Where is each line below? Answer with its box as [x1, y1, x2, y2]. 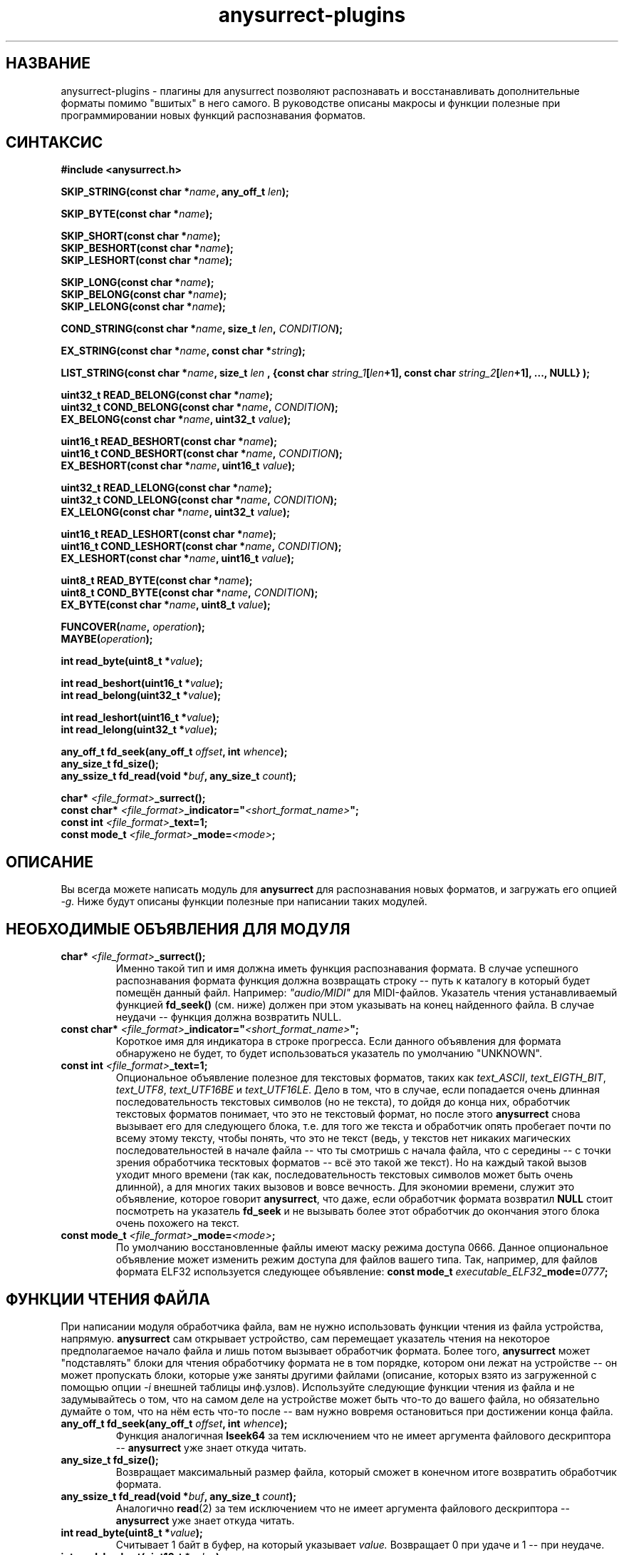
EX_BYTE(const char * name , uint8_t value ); [61, 598, 271, 611]
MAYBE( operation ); [61, 633, 153, 646]
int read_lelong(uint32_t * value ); [61, 723, 218, 736]
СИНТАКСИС [6, 133, 103, 152]
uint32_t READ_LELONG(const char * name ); [61, 481, 272, 494]
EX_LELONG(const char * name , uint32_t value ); [61, 506, 290, 519]
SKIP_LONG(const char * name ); [61, 276, 214, 289]
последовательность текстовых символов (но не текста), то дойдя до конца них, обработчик [115, 1096, 571, 1108]
